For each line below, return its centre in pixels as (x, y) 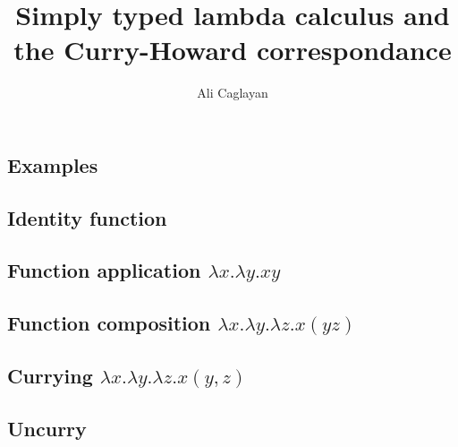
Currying (50, 376)
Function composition (109, 323)
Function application (104, 270)
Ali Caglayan (233, 93)
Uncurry (47, 428)
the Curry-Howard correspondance (233, 50)
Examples (53, 164)
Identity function (87, 217)
